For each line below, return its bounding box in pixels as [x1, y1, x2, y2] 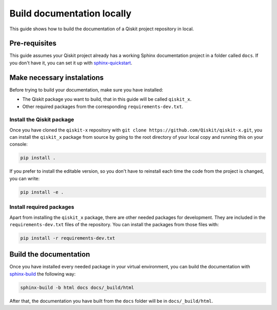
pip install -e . [20, 189, 64, 195]
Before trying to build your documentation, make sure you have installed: [9, 86, 164, 93]
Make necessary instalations [9, 73, 104, 82]
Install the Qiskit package [9, 116, 74, 123]
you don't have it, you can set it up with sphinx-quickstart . [9, 60, 133, 66]
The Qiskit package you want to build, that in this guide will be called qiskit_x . [22, 96, 192, 102]
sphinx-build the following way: [9, 270, 76, 277]
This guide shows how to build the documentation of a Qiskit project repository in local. [9, 26, 194, 32]
